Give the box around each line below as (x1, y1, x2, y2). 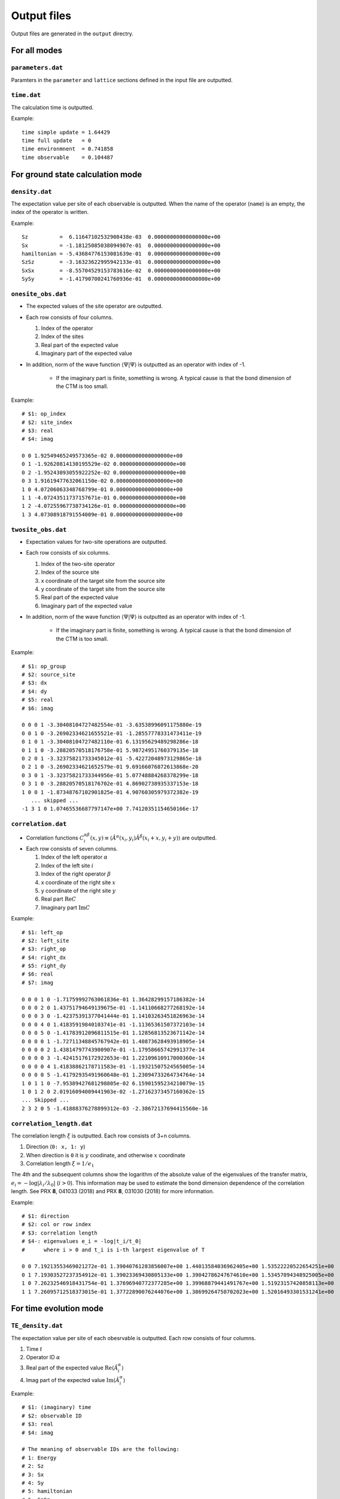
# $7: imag (22, 979, 54, 986)
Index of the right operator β (41, 870, 111, 878)
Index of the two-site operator (41, 560, 116, 567)
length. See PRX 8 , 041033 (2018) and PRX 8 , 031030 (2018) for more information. (11, 1188, 215, 1195)
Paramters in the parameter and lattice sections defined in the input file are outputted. (11, 76, 233, 83)
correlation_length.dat (11, 1119, 93, 1127)
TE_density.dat (11, 1322, 63, 1330)
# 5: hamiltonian (22, 1488, 72, 1495)
